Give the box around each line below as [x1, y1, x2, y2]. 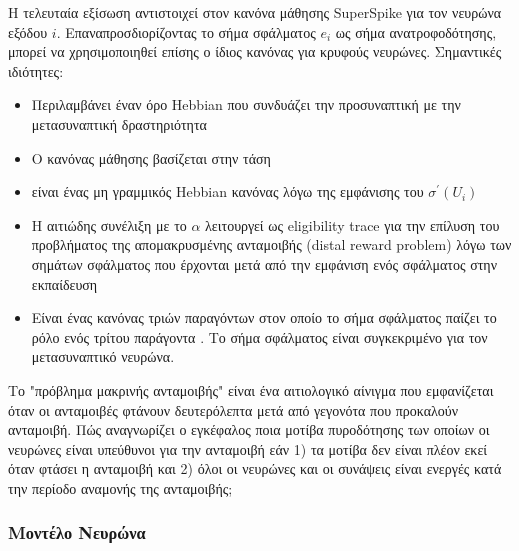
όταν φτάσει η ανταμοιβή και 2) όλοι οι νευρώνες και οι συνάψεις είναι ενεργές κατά [8, 458, 502, 479]
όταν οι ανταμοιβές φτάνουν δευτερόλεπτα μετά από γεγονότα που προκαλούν [8, 399, 459, 420]
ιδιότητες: [8, 60, 64, 81]
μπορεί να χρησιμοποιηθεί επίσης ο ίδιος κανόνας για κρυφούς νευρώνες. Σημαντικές [8, 41, 502, 62]
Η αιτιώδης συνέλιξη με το [31, 214, 187, 235]
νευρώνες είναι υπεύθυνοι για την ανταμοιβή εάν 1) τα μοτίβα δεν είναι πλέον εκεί [8, 438, 488, 459]
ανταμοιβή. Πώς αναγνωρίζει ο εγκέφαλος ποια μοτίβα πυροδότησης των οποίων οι [8, 419, 490, 440]
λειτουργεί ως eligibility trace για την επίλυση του [205, 214, 500, 235]
